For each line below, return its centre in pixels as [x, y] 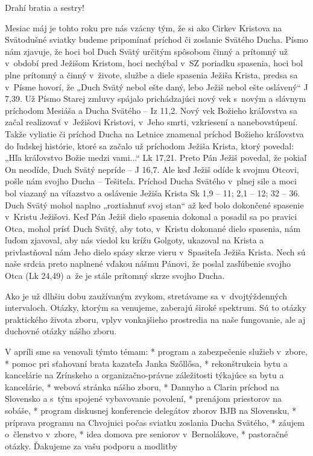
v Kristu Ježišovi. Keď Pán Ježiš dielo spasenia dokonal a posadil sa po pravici [151, 217]
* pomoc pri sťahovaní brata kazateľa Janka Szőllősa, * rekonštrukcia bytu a [146, 363]
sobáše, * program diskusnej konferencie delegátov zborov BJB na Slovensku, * [151, 410]
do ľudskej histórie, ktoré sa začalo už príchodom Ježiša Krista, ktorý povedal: [150, 145]
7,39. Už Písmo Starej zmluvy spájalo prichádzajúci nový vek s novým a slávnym [156, 98]
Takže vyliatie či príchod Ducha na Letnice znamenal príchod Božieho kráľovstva [154, 133]
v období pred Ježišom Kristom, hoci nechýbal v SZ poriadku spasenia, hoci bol [154, 63]
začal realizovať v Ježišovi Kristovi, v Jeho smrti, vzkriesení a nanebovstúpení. [151, 122]
